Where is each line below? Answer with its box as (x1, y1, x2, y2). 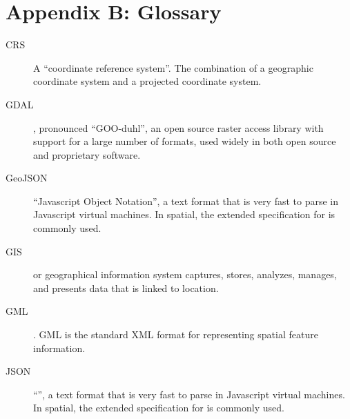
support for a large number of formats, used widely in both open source (33, 134, 336, 148)
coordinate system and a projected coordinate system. (33, 74, 262, 88)
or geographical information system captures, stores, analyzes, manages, (33, 267, 337, 282)
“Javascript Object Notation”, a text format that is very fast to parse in (33, 193, 339, 208)
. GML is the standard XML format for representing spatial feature (33, 327, 318, 342)
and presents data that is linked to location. (33, 280, 219, 295)
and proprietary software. (33, 147, 141, 162)
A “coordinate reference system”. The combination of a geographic (33, 60, 313, 75)
